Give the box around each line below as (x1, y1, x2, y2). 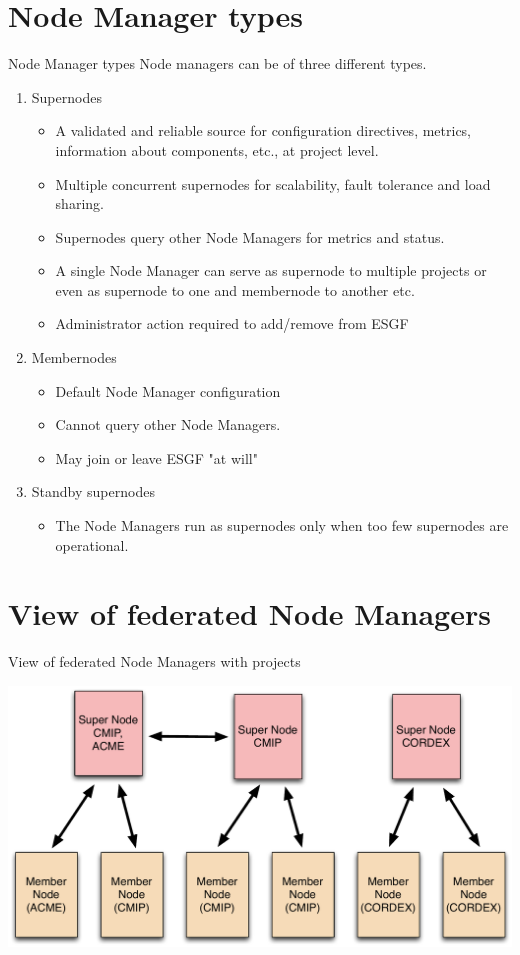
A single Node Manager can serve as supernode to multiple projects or (55, 260, 487, 281)
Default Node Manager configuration (55, 380, 281, 401)
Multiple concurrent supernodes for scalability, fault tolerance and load (55, 173, 491, 194)
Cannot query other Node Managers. (55, 414, 281, 435)
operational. (55, 534, 129, 555)
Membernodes (31, 347, 117, 368)
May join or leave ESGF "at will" (55, 447, 258, 468)
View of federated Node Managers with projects (8, 651, 301, 672)
